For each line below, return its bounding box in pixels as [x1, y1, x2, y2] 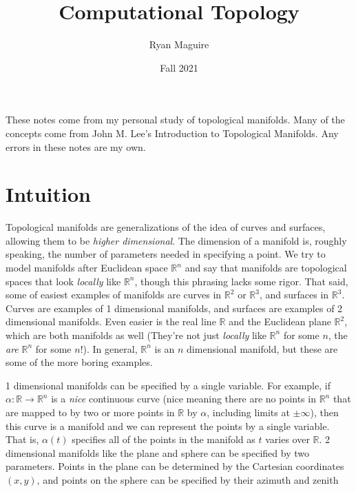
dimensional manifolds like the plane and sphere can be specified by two [6, 445, 309, 460]
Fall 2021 [160, 60, 198, 74]
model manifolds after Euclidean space [6, 260, 168, 274]
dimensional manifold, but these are [187, 341, 338, 356]
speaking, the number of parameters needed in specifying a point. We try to [6, 247, 326, 261]
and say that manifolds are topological [185, 260, 347, 274]
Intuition [6, 180, 91, 208]
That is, [6, 432, 39, 447]
